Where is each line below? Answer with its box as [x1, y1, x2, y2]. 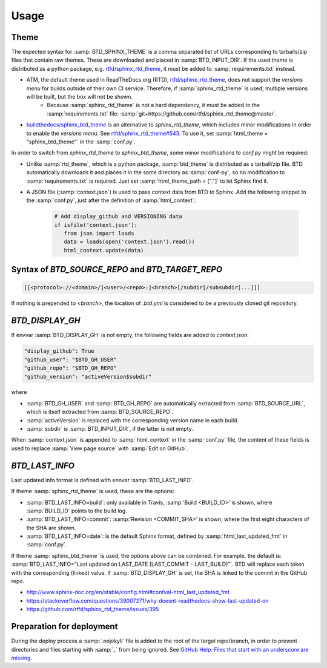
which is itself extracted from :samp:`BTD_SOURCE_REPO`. [26, 408, 174, 416]
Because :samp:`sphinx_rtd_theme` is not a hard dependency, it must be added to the [47, 102, 260, 109]
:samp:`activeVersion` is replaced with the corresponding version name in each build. [26, 416, 239, 424]
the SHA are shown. [26, 524, 76, 531]
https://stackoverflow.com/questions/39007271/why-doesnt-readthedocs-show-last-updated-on [26, 597, 269, 604]
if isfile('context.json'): [54, 221, 137, 228]
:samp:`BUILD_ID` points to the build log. [26, 507, 127, 514]
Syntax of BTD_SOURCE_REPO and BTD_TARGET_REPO [11, 264, 223, 275]
